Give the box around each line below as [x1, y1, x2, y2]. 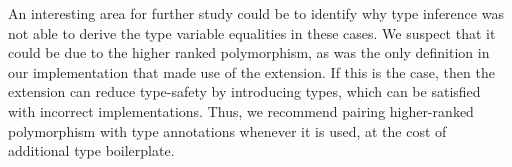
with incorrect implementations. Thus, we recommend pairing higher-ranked [8, 100, 474, 121]
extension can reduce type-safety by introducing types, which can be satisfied [8, 81, 481, 102]
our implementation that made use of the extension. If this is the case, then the [8, 61, 495, 82]
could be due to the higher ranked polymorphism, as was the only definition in [8, 42, 490, 63]
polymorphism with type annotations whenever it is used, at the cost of [8, 120, 447, 141]
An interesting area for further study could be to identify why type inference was [8, 3, 504, 23]
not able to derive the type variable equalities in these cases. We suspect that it [8, 22, 496, 43]
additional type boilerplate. [8, 140, 175, 161]
